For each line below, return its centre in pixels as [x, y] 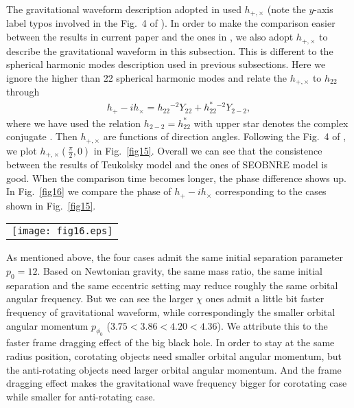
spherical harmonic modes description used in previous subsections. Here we [166, 64]
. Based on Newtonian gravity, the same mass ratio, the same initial [180, 271]
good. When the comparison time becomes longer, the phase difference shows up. [176, 178]
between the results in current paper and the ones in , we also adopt [150, 37]
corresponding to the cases [271, 191]
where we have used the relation [74, 123]
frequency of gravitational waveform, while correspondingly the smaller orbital [171, 312]
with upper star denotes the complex [271, 123]
